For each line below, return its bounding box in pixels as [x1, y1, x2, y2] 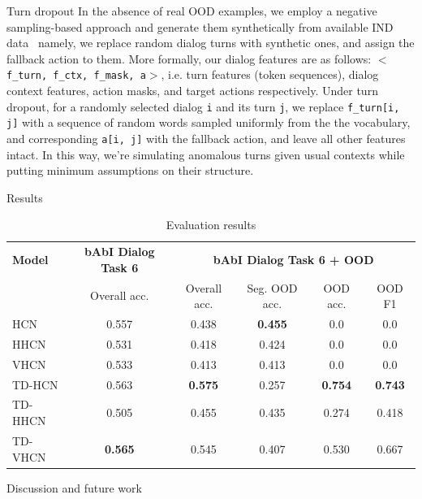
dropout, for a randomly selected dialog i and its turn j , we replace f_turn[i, [6, 98, 400, 115]
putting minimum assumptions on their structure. [6, 162, 254, 179]
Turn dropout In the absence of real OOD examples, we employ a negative [6, 2, 377, 19]
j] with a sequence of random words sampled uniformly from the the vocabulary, [6, 114, 411, 131]
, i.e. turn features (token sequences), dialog [161, 66, 379, 83]
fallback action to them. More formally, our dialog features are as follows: [6, 50, 372, 67]
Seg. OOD [247, 279, 298, 296]
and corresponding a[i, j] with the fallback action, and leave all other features [6, 129, 406, 146]
